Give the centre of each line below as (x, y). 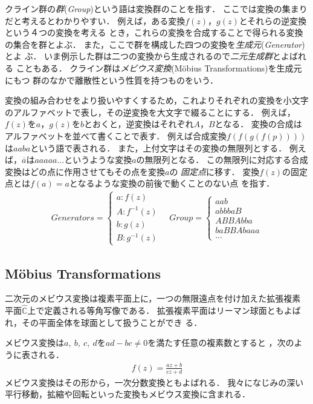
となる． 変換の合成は (258, 124)
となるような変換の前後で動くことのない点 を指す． (172, 183)
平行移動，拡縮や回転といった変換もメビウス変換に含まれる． (127, 394)
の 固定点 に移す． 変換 (215, 171)
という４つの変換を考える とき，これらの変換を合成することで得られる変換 (154, 32)
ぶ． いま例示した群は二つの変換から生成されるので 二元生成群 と (153, 56)
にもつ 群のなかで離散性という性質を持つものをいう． (111, 80)
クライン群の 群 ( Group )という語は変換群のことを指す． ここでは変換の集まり (156, 8)
